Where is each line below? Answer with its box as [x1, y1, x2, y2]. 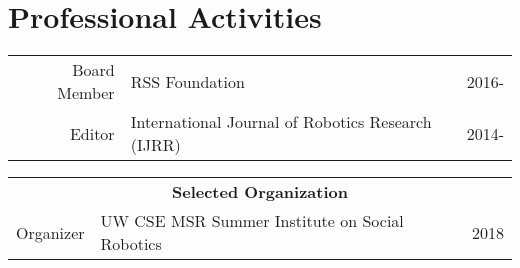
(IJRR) [130, 133, 181, 157]
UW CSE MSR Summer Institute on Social [100, 209, 404, 233]
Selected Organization [172, 180, 348, 204]
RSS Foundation [130, 69, 245, 93]
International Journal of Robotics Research [130, 110, 432, 134]
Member [57, 81, 115, 105]
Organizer [16, 220, 85, 244]
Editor [69, 121, 115, 145]
